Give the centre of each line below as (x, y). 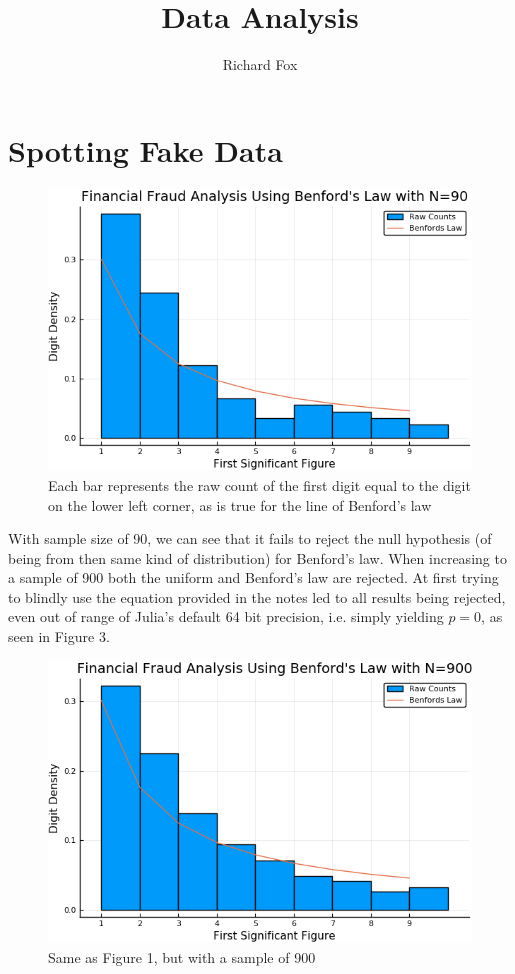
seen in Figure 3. (59, 636)
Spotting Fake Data (145, 149)
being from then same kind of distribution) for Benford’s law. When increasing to (257, 557)
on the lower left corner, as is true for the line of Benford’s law (240, 504)
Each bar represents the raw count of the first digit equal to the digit (259, 484)
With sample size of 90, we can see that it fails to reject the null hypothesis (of (250, 538)
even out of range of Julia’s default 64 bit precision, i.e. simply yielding (226, 616)
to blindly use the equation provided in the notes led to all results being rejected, (257, 596)
